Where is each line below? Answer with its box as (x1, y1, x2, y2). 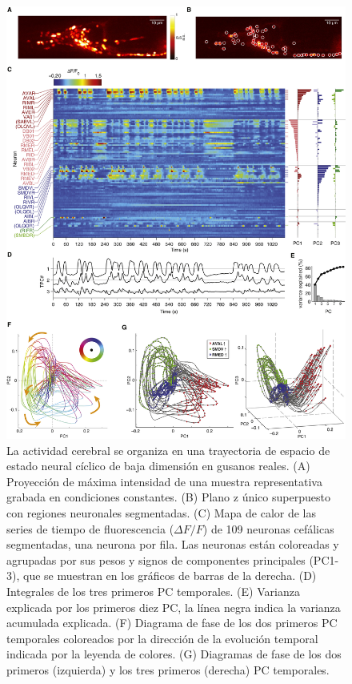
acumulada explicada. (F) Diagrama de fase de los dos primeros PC (6, 614, 338, 631)
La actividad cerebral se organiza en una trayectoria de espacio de (6, 441, 330, 458)
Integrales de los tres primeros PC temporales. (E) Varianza (6, 582, 300, 599)
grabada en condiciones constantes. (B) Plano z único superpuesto (6, 489, 330, 505)
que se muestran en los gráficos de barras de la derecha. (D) (22, 567, 317, 584)
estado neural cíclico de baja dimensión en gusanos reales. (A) (6, 457, 310, 474)
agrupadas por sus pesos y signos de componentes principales (6, 551, 306, 568)
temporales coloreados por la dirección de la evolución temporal (6, 630, 318, 646)
